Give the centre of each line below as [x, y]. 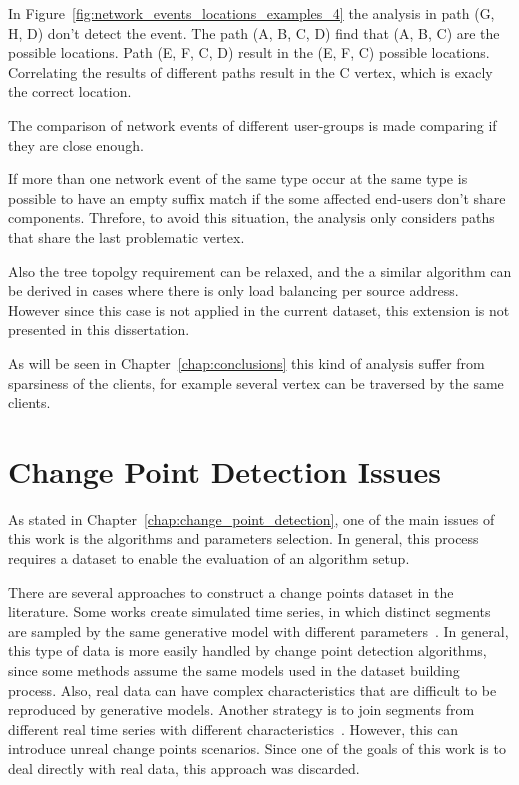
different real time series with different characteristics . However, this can [233, 728]
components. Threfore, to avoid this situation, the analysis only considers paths [251, 217]
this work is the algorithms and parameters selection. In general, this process [243, 538]
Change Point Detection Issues [224, 470]
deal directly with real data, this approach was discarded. [184, 767]
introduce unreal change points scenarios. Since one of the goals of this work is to [257, 748]
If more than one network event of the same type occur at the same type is [238, 178]
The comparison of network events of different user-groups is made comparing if [252, 124]
